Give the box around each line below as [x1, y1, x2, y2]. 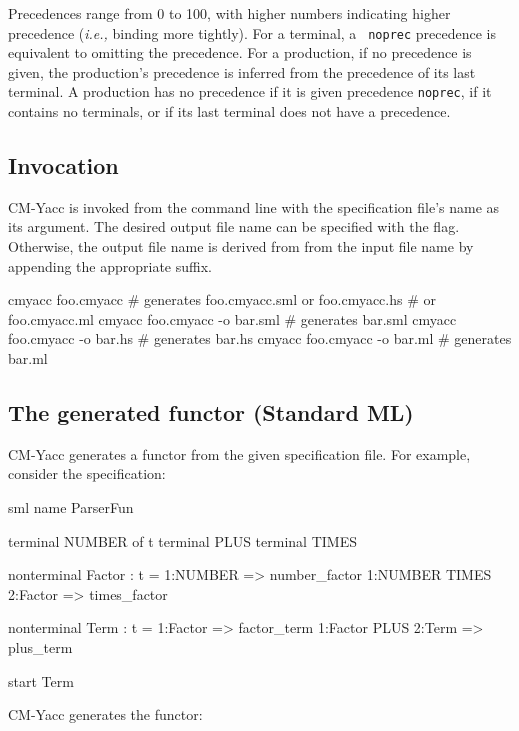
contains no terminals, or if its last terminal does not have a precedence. [8, 101, 451, 122]
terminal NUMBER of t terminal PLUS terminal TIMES [8, 530, 357, 551]
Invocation [8, 150, 119, 181]
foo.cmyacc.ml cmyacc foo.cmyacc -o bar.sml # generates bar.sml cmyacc [8, 308, 457, 329]
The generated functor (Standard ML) [8, 397, 414, 428]
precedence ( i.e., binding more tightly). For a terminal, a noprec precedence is [8, 22, 497, 43]
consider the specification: [8, 463, 166, 484]
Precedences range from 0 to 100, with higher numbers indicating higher [8, 3, 451, 23]
